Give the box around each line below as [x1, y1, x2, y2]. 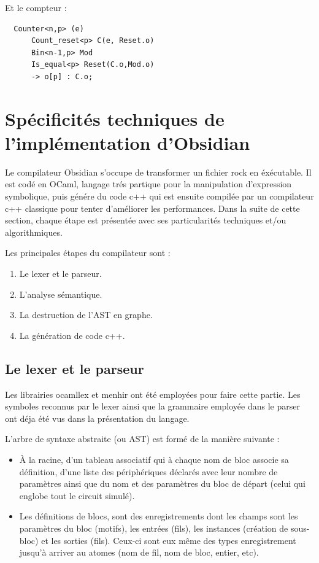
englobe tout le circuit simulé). [19, 489, 135, 502]
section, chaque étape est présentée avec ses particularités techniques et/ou [5, 214, 286, 227]
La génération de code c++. [19, 328, 125, 341]
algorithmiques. [5, 225, 63, 238]
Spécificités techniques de [5, 106, 225, 131]
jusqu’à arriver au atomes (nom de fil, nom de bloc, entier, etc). [19, 546, 259, 559]
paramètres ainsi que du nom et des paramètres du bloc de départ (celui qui [19, 477, 306, 490]
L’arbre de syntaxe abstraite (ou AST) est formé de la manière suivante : [5, 432, 280, 445]
